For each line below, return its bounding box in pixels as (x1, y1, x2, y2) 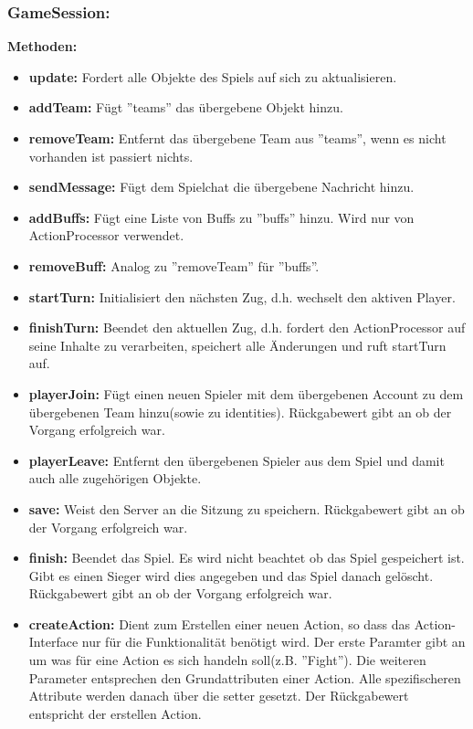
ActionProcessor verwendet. (28, 226, 184, 245)
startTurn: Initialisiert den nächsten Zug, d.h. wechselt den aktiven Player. (28, 287, 456, 306)
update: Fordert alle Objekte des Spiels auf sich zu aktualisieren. (28, 67, 397, 86)
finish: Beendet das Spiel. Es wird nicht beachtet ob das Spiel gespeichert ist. (28, 548, 465, 567)
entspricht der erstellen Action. (28, 703, 202, 723)
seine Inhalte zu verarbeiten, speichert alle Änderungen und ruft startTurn (28, 335, 447, 354)
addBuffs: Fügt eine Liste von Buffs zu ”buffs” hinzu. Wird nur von (28, 207, 415, 227)
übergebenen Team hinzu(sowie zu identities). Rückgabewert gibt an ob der (28, 402, 452, 421)
